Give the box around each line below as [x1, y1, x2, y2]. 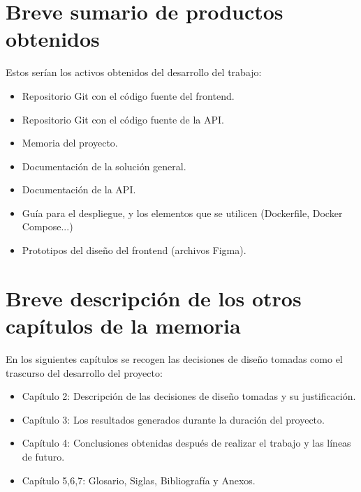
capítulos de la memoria [6, 311, 241, 340]
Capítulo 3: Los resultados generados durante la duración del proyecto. [22, 412, 325, 426]
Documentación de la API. [22, 182, 136, 197]
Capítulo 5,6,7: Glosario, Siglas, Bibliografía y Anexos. [22, 472, 256, 487]
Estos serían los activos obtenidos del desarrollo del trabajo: [6, 65, 262, 80]
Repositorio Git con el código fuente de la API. [22, 112, 224, 126]
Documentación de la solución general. [22, 158, 186, 173]
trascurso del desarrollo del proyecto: [6, 365, 163, 380]
